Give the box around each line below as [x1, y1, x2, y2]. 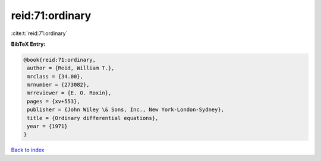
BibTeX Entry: [11, 40, 46, 48]
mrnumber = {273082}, [27, 81, 90, 89]
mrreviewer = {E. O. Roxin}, [27, 90, 112, 96]
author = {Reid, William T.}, [27, 65, 115, 71]
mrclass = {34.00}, [27, 73, 83, 80]
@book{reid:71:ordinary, [23, 56, 96, 63]
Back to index [11, 146, 45, 154]
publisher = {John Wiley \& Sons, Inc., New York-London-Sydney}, [27, 106, 225, 113]
